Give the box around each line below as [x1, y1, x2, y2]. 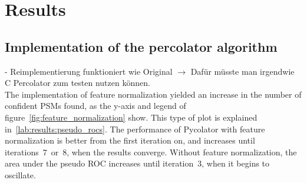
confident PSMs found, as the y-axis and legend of [5, 99, 186, 112]
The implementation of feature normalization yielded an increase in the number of [5, 88, 302, 100]
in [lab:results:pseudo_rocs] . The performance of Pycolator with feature [5, 122, 265, 135]
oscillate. [5, 168, 36, 181]
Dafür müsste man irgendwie [190, 65, 295, 77]
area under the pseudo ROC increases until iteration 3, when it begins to [5, 157, 270, 169]
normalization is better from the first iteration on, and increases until [5, 134, 255, 147]
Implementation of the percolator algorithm [5, 37, 278, 55]
